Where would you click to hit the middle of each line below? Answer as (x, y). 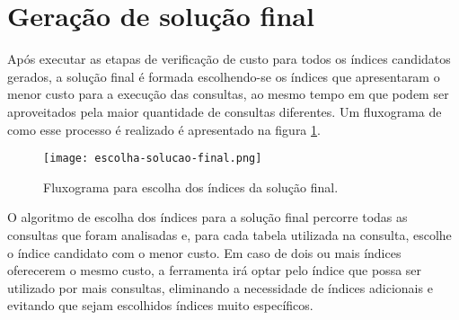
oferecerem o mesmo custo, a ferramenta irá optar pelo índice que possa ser (215, 270)
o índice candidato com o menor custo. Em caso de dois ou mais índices (204, 252)
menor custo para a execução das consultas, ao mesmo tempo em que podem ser (228, 94)
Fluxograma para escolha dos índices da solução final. (191, 187)
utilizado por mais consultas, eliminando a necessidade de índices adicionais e (220, 287)
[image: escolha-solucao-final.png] (153, 159)
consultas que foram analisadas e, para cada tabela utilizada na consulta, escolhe (229, 234)
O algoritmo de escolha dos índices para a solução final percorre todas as (207, 217)
